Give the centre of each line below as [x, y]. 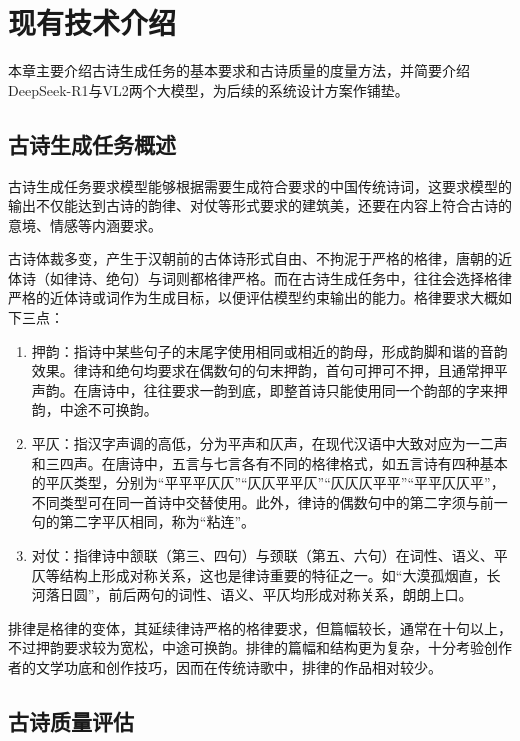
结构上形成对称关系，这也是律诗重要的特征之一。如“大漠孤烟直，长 [280, 574]
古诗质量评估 [71, 720]
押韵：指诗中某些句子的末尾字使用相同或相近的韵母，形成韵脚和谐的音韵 [269, 350]
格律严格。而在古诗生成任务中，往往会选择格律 [357, 277]
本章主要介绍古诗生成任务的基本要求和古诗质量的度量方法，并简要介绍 [239, 70]
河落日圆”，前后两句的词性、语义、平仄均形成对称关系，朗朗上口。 [252, 594]
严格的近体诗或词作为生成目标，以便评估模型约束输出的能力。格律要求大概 [253, 297]
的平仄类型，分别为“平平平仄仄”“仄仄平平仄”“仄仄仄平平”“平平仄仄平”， [268, 482]
